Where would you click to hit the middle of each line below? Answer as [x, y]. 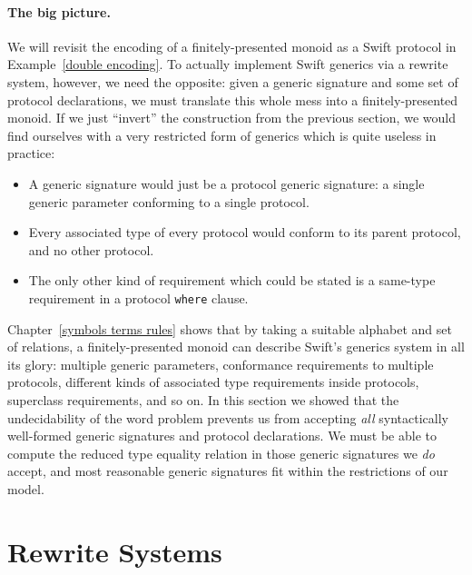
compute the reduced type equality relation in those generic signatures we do [221, 453]
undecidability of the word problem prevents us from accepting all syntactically [228, 417]
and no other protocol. [91, 249]
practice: [31, 153]
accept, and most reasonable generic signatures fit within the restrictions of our [228, 471]
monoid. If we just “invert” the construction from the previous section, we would [231, 118]
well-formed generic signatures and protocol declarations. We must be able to [222, 436]
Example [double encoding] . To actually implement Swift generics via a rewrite [228, 64]
